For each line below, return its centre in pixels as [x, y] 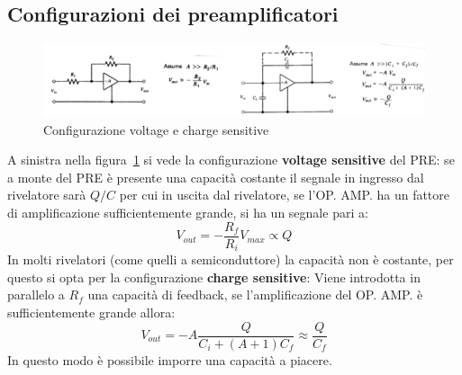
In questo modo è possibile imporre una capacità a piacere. [170, 359]
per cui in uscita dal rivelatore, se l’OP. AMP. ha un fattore [285, 195]
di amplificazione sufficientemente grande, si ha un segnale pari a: [188, 213]
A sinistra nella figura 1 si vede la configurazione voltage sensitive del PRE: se [231, 160]
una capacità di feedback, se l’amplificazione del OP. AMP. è [255, 295]
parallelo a [36, 295]
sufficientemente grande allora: [91, 312]
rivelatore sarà [47, 195]
